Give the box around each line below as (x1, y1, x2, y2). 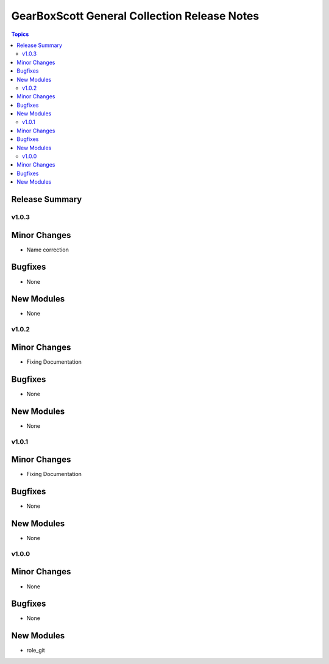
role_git (26, 647, 45, 654)
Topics (11, 31, 29, 38)
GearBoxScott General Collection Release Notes (11, 9, 260, 23)
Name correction (26, 246, 69, 253)
